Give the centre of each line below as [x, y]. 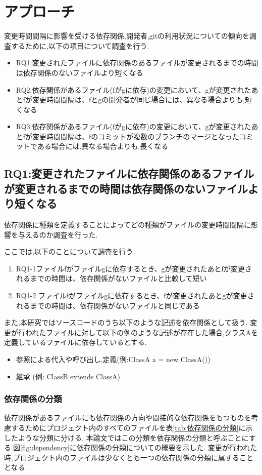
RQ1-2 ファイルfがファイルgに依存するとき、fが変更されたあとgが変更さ [135, 295]
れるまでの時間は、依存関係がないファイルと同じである [108, 305]
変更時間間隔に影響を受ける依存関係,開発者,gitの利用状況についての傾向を [127, 36]
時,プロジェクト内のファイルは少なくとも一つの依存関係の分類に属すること [129, 457]
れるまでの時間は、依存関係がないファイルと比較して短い [111, 278]
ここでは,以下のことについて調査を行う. [70, 251]
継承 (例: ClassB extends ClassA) [68, 376]
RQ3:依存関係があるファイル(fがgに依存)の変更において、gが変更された [134, 126]
